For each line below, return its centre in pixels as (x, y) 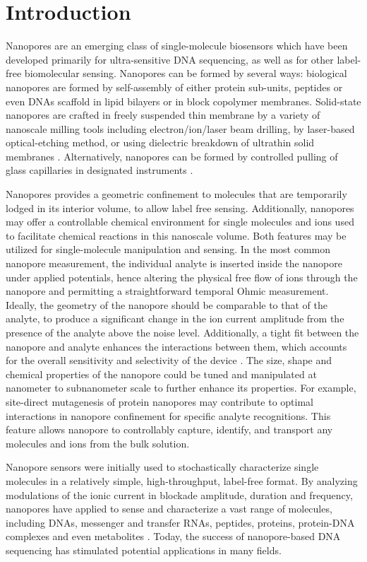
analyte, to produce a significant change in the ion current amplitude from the (175, 318)
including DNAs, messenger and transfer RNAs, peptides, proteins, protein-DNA (180, 522)
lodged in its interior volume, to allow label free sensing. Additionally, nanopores (180, 207)
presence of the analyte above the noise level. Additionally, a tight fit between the (182, 332)
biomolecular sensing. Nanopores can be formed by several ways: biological (186, 73)
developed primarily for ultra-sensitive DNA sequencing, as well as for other (170, 59)
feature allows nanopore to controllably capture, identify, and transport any (169, 429)
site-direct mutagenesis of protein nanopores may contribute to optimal (160, 401)
